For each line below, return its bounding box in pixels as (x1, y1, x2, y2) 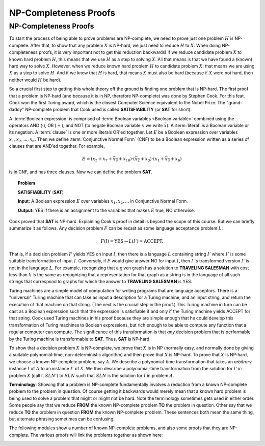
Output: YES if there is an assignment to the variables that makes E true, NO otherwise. (18, 207, 195, 213)
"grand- (226, 99, 242, 105)
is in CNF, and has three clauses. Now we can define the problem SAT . (9, 169, 152, 175)
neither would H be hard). (9, 77, 62, 83)
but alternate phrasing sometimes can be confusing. (9, 416, 115, 422)
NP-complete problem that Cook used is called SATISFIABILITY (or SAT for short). (25, 106, 192, 113)
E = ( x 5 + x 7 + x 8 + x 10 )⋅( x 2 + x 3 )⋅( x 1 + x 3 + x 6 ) (81, 156, 182, 163)
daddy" (9, 106, 25, 113)
